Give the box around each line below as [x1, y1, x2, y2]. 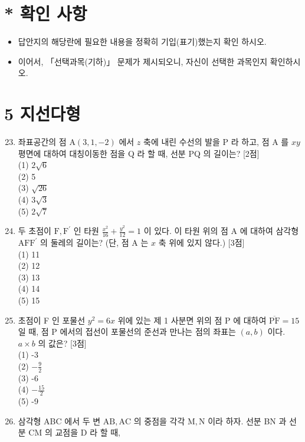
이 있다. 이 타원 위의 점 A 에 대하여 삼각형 [143, 225, 299, 237]
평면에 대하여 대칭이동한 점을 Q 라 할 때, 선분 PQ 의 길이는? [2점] [18, 147, 260, 159]
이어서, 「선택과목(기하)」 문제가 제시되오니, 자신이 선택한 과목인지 [18, 55, 268, 67]
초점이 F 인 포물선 [18, 314, 86, 326]
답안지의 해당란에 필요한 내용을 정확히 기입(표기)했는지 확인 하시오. [18, 35, 267, 48]
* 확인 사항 [4, 1, 87, 25]
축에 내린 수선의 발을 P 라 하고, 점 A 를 [143, 136, 289, 148]
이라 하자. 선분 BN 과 [208, 414, 287, 427]
